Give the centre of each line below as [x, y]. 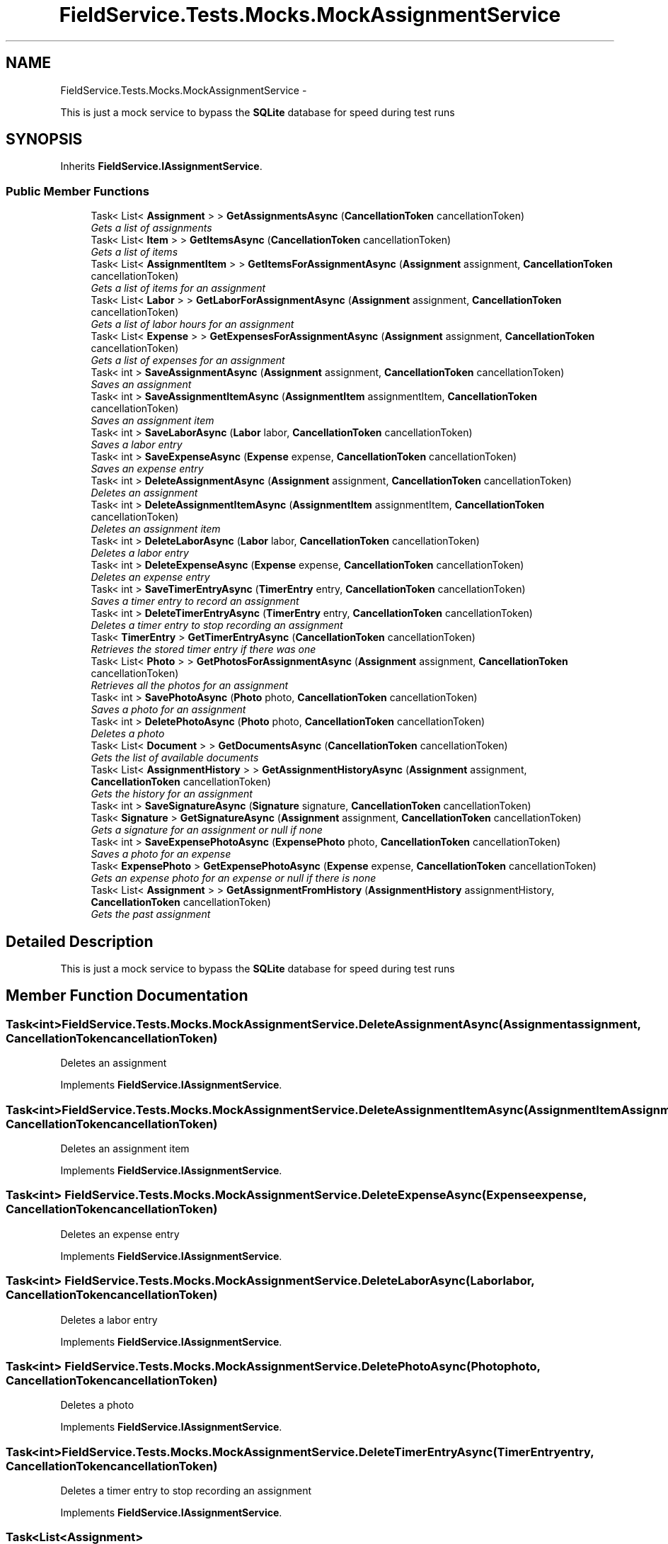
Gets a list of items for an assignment [178, 288]
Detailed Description [80, 941]
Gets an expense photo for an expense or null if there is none [234, 878]
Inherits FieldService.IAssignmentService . [161, 166]
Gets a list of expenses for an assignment [188, 361]
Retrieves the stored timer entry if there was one [203, 649]
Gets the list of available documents [175, 758]
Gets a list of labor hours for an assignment [192, 324]
